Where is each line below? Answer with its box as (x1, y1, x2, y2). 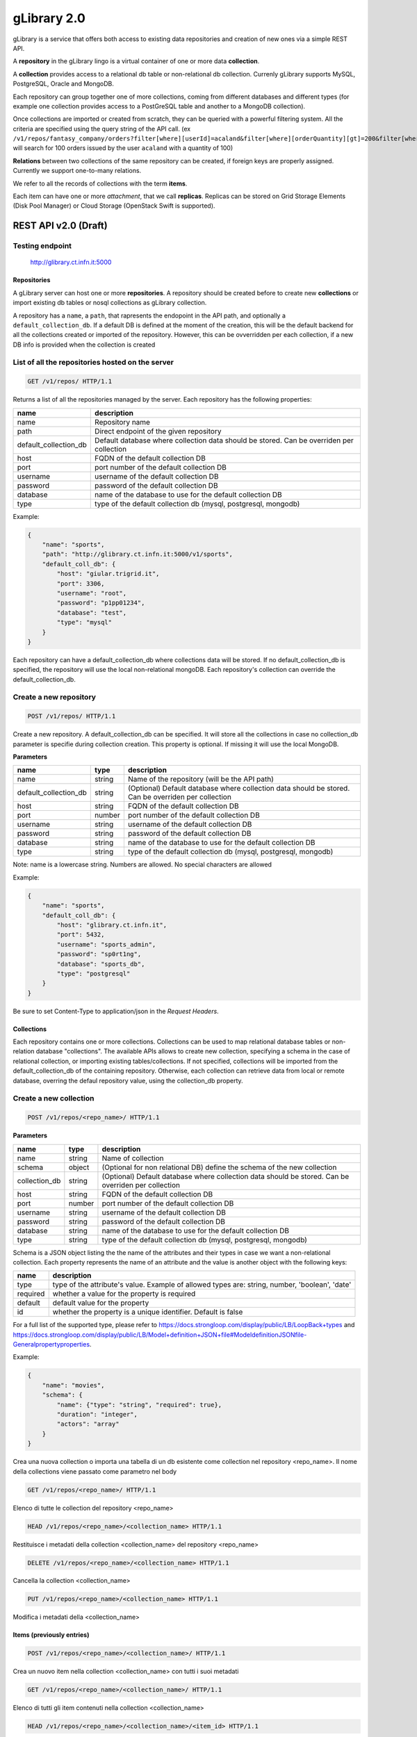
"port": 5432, (56, 931, 105, 939)
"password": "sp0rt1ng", (56, 950, 142, 958)
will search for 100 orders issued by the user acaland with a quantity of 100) (13, 144, 234, 152)
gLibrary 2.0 (13, 10, 86, 26)
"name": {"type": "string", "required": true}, (56, 1401, 222, 1408)
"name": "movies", (42, 1381, 105, 1389)
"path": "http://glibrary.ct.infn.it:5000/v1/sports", (42, 550, 233, 559)
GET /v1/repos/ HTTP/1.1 (27, 377, 113, 386)
